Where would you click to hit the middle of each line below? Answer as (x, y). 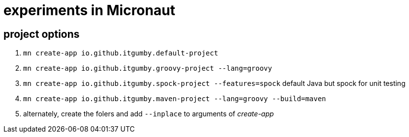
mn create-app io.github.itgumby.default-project (121, 53)
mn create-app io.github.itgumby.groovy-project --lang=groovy (148, 68)
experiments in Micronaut (89, 10)
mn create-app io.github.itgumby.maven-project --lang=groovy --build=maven (175, 99)
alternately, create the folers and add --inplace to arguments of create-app (149, 114)
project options (42, 34)
